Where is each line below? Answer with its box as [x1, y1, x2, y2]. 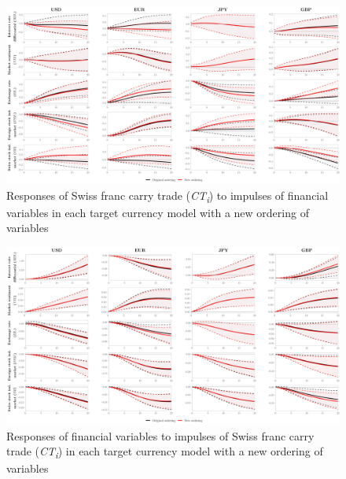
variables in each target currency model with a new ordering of [6, 204, 309, 220]
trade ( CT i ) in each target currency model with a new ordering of [6, 443, 323, 462]
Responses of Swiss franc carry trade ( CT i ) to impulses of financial [6, 186, 329, 205]
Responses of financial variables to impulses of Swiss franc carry [6, 427, 315, 444]
